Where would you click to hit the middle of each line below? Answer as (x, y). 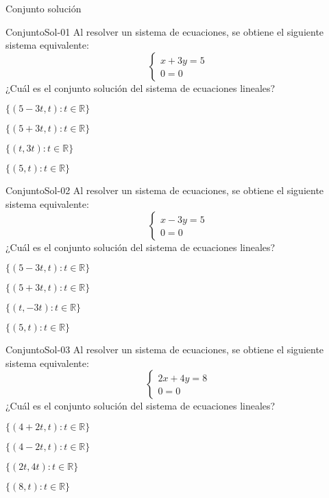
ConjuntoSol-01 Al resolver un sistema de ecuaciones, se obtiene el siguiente (165, 31)
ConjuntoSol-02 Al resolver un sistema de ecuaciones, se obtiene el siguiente (165, 190)
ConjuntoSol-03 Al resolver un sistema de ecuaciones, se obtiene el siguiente (165, 349)
